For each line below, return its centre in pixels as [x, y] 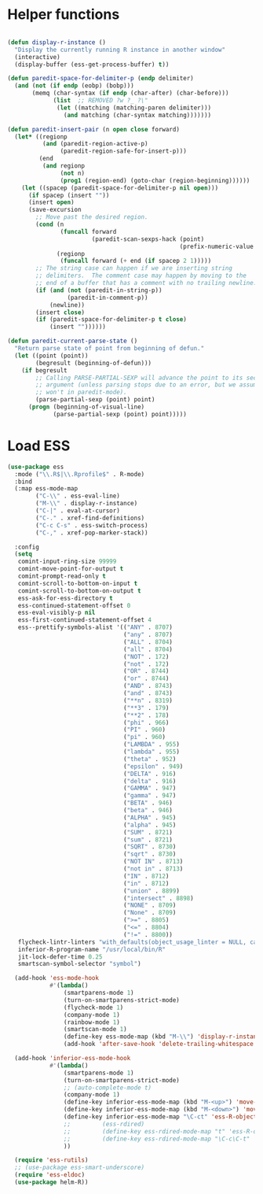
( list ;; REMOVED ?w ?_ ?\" [100, 101]
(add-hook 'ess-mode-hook [57, 978]
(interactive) [37, 57]
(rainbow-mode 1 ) [92, 1022]
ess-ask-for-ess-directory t [65, 598]
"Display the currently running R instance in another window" [120, 50]
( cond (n [50, 225]
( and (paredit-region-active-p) [95, 144]
